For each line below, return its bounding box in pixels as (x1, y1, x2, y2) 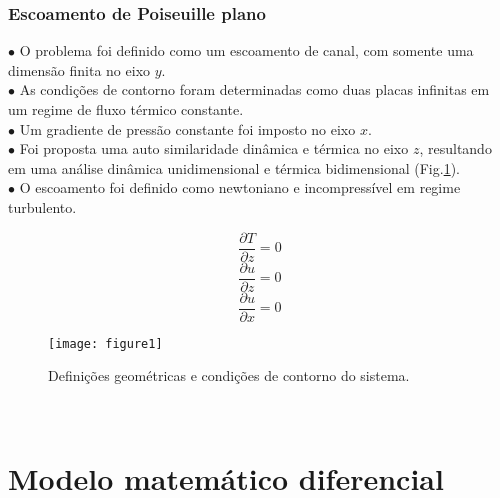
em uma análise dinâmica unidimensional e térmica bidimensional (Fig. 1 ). (8, 157, 460, 178)
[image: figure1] (48, 336, 163, 351)
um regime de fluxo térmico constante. (8, 99, 244, 119)
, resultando (419, 138, 492, 159)
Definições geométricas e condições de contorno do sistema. (48, 365, 410, 386)
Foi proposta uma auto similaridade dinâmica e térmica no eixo (19, 138, 409, 159)
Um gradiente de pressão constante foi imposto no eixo (19, 118, 356, 139)
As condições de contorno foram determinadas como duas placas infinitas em (19, 79, 490, 100)
